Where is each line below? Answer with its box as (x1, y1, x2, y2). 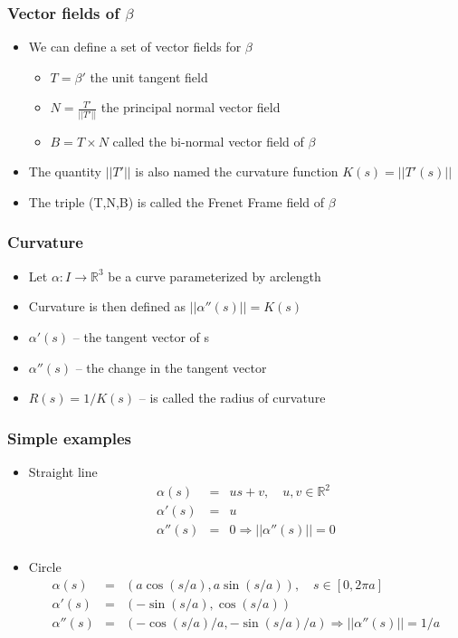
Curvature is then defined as (28, 297, 186, 316)
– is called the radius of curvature (138, 388, 326, 407)
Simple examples (7, 426, 131, 449)
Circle (28, 557, 62, 576)
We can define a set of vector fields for (28, 37, 242, 56)
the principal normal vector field (100, 98, 281, 117)
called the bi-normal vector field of (112, 131, 304, 150)
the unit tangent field (90, 67, 208, 86)
